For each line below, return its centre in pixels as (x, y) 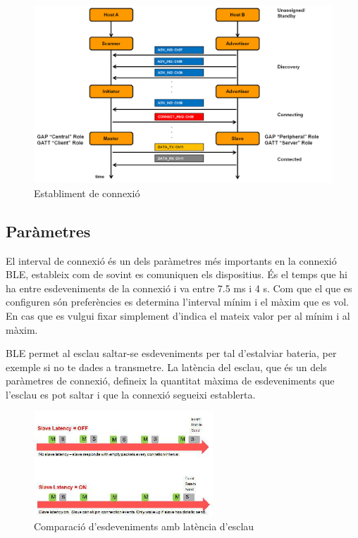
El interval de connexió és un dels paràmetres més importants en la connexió (171, 260)
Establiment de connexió (87, 193)
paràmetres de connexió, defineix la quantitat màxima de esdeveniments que (170, 381)
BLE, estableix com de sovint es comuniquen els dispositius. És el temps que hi (177, 274)
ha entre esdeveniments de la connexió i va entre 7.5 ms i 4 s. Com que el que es (179, 288)
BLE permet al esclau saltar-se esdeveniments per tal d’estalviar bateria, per (171, 353)
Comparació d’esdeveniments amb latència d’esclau (144, 526)
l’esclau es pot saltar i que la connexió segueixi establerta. (131, 394)
